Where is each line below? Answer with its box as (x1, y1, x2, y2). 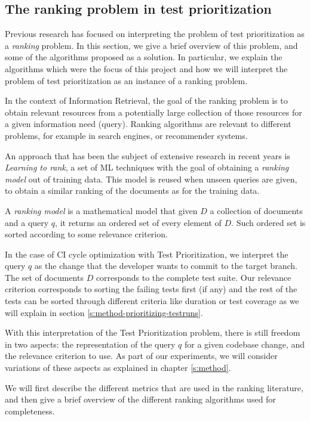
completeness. (5, 404, 55, 417)
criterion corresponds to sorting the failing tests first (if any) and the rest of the (5, 283, 297, 295)
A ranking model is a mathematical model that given (5, 204, 198, 216)
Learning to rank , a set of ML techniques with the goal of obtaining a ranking (5, 161, 289, 174)
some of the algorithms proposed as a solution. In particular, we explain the (5, 51, 283, 63)
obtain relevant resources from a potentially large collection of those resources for (5, 106, 302, 118)
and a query (5, 216, 49, 228)
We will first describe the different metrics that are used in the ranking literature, (5, 381, 303, 394)
